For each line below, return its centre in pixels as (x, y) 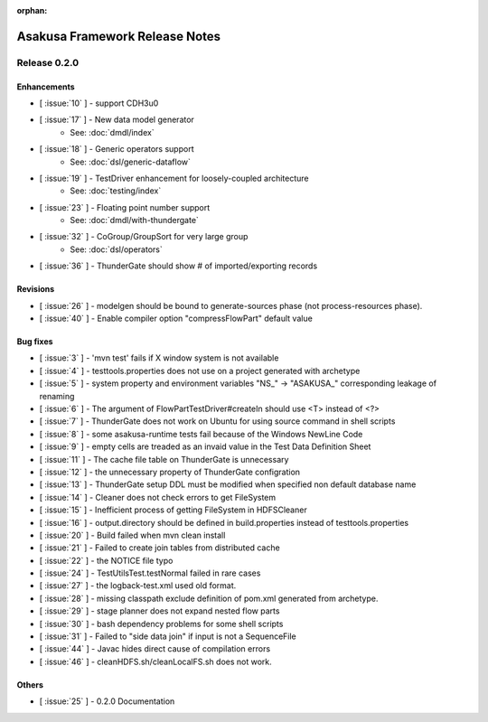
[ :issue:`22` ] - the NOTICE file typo (106, 560)
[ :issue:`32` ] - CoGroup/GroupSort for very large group (144, 237)
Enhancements (46, 87)
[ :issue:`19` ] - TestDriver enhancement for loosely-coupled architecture (174, 178)
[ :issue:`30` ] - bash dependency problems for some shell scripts (161, 624)
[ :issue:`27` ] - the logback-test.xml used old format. (138, 586)
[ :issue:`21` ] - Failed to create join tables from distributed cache (160, 548)
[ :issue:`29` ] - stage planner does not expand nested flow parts (160, 611)
